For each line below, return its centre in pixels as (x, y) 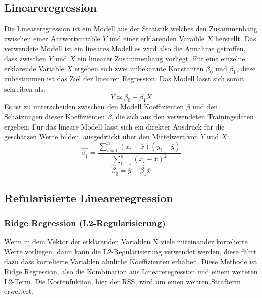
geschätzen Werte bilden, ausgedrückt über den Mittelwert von (101, 136)
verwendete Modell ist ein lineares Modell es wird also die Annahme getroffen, (125, 48)
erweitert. (19, 291)
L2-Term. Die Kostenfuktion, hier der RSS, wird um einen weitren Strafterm (122, 281)
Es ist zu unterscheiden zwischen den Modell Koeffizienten (94, 107)
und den (205, 107)
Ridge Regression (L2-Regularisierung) (85, 222)
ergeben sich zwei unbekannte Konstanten (139, 68)
